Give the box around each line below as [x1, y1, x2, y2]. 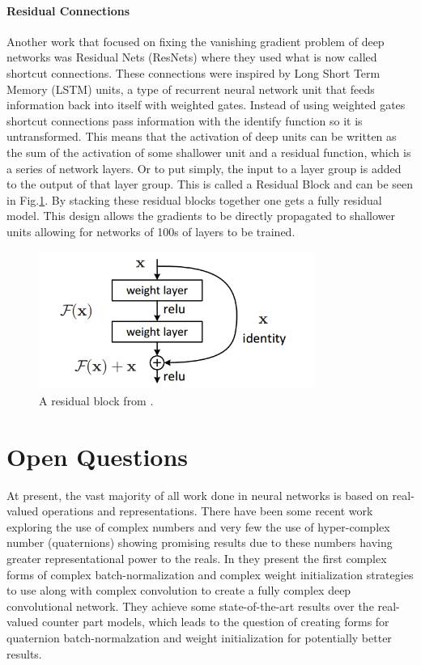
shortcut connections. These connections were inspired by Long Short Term [6, 64, 381, 81]
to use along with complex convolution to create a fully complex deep [6, 582, 351, 599]
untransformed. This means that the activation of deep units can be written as [6, 128, 397, 145]
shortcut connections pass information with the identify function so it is [6, 112, 363, 129]
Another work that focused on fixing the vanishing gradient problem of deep [6, 32, 385, 49]
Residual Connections [6, 2, 130, 19]
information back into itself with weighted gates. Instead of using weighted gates [6, 96, 406, 113]
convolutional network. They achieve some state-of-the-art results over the [6, 597, 374, 614]
